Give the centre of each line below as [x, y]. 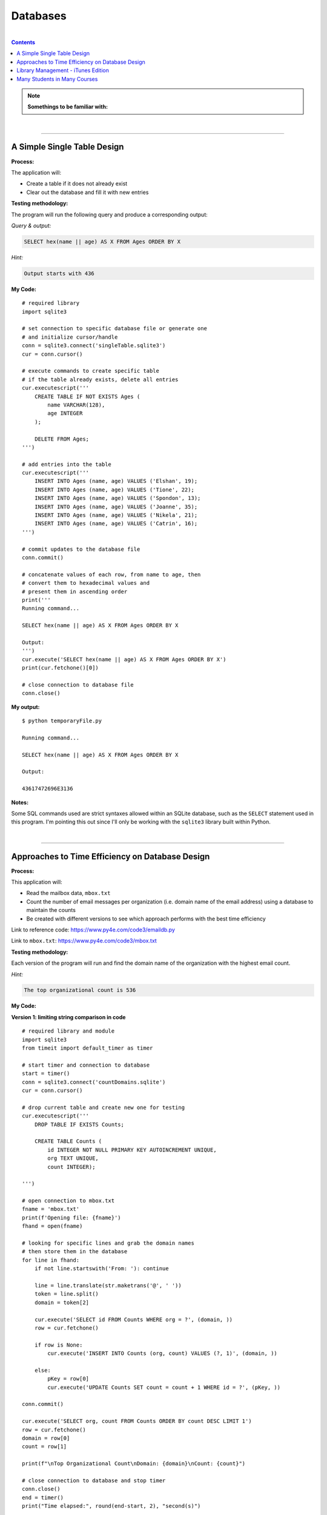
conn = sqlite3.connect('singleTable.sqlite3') [94, 346]
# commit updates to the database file [81, 549]
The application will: [36, 172]
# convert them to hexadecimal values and [86, 583]
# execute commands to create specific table [91, 371]
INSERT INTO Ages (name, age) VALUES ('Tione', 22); [114, 490]
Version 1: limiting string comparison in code [68, 1017]
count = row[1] [45, 1447]
